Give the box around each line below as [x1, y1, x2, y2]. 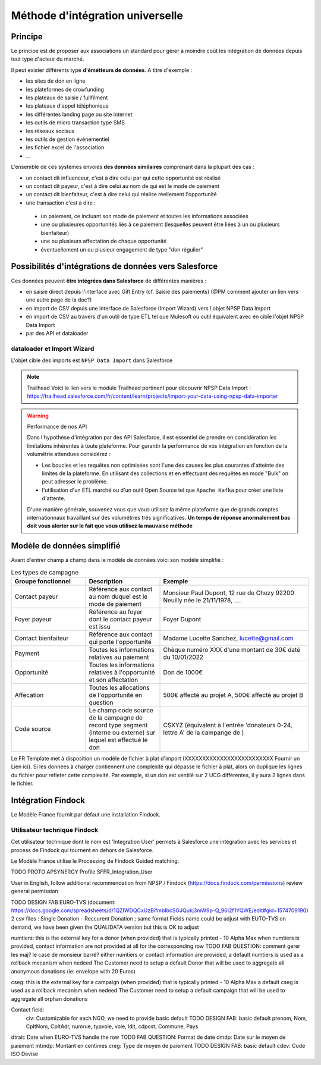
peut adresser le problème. [42, 478, 108, 485]
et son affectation [89, 676, 139, 684]
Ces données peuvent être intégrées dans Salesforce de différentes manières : [11, 277, 206, 284]
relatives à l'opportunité [89, 668, 155, 676]
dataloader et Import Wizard [11, 344, 95, 353]
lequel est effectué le [89, 736, 148, 744]
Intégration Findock [11, 795, 86, 805]
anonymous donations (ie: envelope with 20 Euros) [11, 967, 136, 975]
